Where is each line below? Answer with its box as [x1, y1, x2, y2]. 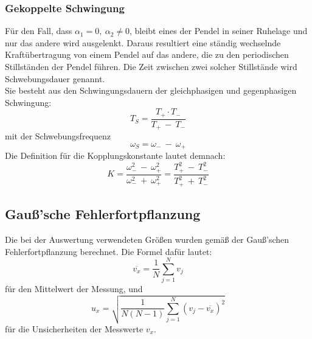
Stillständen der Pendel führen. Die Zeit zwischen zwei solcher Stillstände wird [5, 60, 297, 72]
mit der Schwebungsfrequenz [5, 130, 111, 142]
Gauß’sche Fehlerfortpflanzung [5, 204, 201, 223]
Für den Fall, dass [5, 24, 72, 37]
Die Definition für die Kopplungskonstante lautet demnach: [5, 149, 226, 162]
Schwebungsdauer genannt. [5, 72, 105, 85]
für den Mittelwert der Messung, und [5, 282, 143, 295]
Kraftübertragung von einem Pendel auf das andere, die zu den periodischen [5, 48, 289, 61]
